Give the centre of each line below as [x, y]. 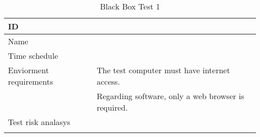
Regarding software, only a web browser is [170, 96]
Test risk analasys [39, 122]
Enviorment [28, 70]
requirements [30, 81]
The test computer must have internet [163, 70]
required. [112, 107]
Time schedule [33, 56]
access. [108, 81]
